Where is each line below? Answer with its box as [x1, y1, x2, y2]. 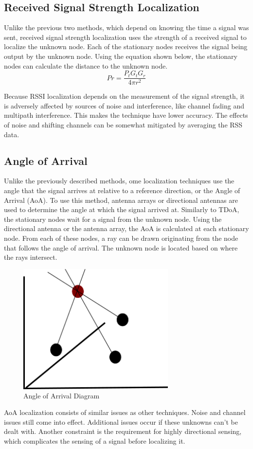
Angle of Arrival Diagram [23, 391, 100, 401]
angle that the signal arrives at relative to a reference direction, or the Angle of [4, 185, 240, 195]
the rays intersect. [4, 252, 57, 262]
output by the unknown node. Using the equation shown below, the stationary [4, 51, 237, 61]
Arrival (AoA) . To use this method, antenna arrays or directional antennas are [4, 195, 238, 205]
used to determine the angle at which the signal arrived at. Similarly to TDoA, [4, 204, 239, 215]
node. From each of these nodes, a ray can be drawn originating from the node [4, 233, 238, 243]
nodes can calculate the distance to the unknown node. [4, 60, 168, 71]
